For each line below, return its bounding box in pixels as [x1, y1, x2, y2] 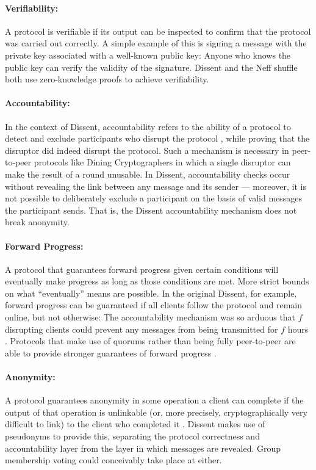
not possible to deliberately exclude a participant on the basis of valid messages [5, 192, 303, 204]
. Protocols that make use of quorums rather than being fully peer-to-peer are [5, 334, 296, 347]
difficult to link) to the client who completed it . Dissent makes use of [5, 418, 265, 430]
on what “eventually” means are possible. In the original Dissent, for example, [5, 286, 297, 299]
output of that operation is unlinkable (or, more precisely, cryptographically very [5, 405, 307, 418]
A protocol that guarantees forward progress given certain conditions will [5, 262, 279, 275]
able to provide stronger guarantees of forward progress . [5, 346, 217, 359]
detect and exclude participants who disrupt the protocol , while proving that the [5, 132, 310, 145]
